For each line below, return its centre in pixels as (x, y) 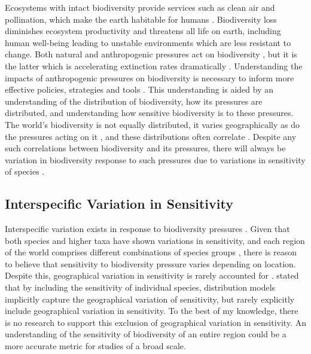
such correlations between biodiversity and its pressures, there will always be (145, 148)
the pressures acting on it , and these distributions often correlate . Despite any (151, 136)
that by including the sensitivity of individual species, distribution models (140, 287)
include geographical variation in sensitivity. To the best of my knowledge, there (152, 311)
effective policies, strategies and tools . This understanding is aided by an (139, 89)
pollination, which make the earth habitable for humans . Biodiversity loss (141, 19)
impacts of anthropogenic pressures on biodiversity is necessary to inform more (150, 77)
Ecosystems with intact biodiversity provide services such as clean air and (140, 7)
